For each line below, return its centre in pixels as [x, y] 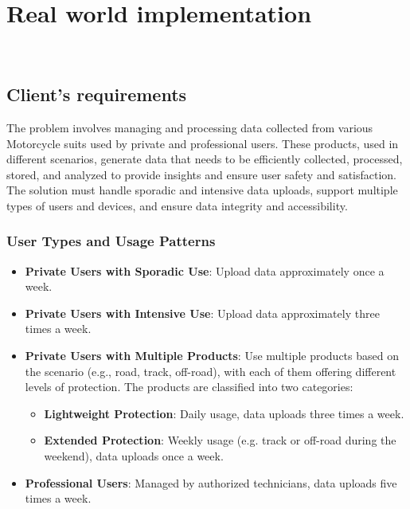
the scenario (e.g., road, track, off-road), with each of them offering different [211, 371]
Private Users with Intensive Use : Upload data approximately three [202, 313]
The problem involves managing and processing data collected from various [190, 127]
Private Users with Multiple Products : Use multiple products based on [212, 356]
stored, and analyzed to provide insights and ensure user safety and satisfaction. [202, 174]
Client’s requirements [97, 94]
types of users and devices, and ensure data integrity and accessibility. [177, 205]
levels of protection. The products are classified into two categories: [189, 387]
